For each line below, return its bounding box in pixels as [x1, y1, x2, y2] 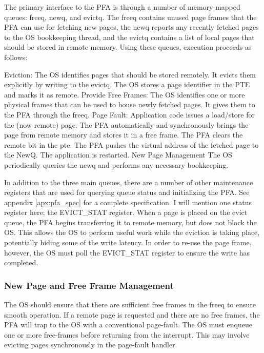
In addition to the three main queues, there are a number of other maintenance [4, 176, 253, 187]
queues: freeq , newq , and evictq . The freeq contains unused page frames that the [4, 11, 257, 22]
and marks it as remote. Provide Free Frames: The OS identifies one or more [4, 89, 245, 100]
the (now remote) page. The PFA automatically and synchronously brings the [4, 119, 249, 130]
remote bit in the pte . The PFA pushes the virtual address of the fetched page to [4, 139, 259, 150]
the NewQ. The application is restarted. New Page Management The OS [4, 149, 232, 160]
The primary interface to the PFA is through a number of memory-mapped [4, 2, 240, 12]
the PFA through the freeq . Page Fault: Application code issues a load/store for [4, 109, 255, 120]
